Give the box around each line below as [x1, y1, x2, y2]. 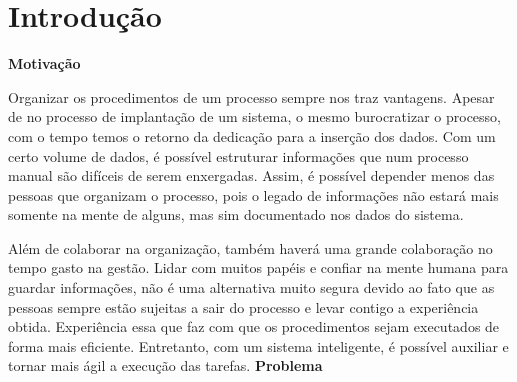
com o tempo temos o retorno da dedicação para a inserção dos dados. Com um [8, 125, 496, 146]
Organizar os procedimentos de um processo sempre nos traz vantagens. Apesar [8, 86, 495, 107]
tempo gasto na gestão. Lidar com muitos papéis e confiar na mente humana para [8, 257, 509, 278]
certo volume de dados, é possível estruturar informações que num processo [8, 145, 469, 166]
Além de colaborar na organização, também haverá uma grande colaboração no [8, 237, 493, 258]
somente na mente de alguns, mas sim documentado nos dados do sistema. [8, 204, 464, 225]
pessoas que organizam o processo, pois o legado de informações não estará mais [8, 184, 499, 205]
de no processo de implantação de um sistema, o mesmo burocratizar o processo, [8, 106, 501, 127]
